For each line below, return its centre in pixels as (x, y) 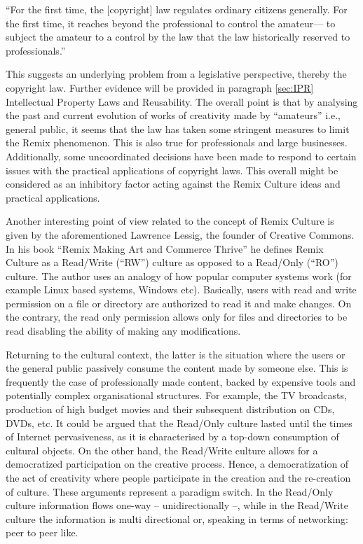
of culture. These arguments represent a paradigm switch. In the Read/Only (170, 491)
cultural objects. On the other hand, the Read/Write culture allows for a (162, 450)
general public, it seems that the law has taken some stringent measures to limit (178, 128)
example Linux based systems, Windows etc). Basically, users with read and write (181, 290)
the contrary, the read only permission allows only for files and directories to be (177, 317)
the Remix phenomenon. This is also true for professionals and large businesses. (177, 142)
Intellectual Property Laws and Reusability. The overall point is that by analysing (182, 101)
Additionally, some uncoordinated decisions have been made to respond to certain (181, 156)
